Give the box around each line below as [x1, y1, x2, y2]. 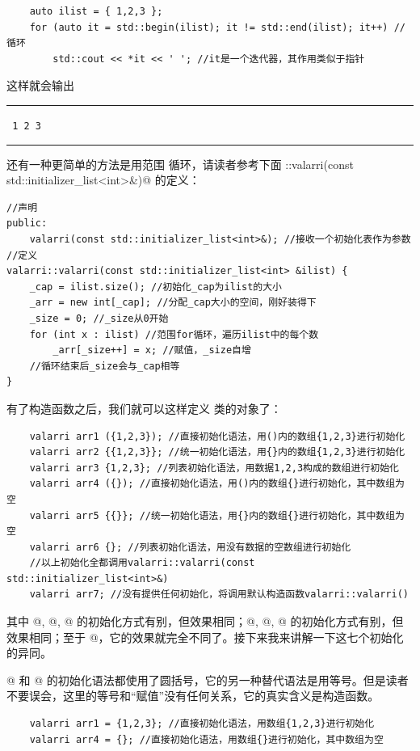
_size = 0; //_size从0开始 [29, 312, 169, 324]
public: [6, 217, 48, 230]
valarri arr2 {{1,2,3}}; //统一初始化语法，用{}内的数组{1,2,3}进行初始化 [29, 446, 405, 458]
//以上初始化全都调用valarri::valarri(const [29, 557, 255, 569]
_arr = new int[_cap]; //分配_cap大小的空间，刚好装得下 [29, 297, 317, 309]
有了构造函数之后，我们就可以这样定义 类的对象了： [6, 399, 282, 416]
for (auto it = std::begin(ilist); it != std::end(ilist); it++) [29, 21, 388, 33]
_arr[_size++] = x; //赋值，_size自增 [52, 344, 251, 357]
